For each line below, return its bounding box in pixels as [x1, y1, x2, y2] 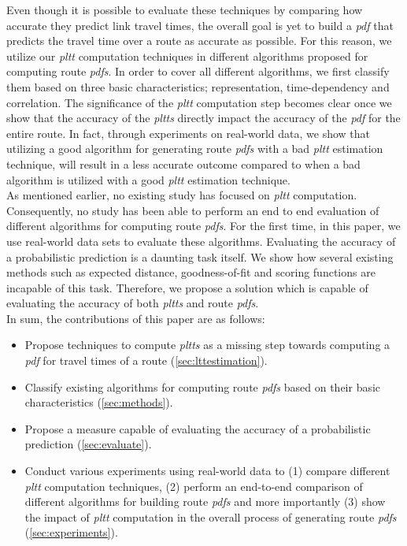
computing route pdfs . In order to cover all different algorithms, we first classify [6, 63, 390, 80]
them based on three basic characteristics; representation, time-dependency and [6, 78, 390, 95]
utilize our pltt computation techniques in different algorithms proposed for [6, 47, 368, 64]
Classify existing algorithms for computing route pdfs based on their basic [24, 378, 381, 395]
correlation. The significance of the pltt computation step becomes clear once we [6, 94, 392, 110]
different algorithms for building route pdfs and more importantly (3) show [24, 493, 386, 510]
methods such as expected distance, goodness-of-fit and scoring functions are [6, 264, 376, 280]
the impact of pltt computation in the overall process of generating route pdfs [24, 508, 397, 525]
